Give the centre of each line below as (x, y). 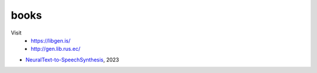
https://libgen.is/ (50, 40)
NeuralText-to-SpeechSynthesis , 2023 (72, 60)
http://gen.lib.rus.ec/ (55, 49)
